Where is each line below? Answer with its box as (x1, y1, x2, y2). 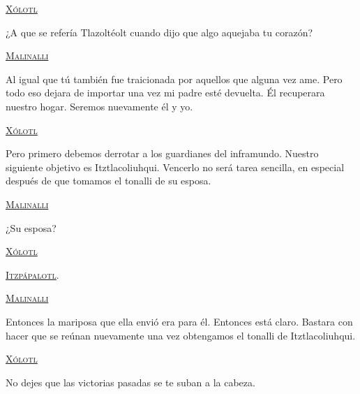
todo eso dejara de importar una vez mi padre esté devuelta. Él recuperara (6, 85, 325, 100)
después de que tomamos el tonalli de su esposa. (6, 173, 211, 188)
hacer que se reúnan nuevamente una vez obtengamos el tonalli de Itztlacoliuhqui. (6, 328, 356, 342)
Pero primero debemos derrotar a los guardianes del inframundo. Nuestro (6, 146, 319, 161)
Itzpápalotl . (6, 267, 59, 282)
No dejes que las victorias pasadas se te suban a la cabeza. (6, 374, 255, 389)
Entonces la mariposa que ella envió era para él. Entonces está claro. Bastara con (6, 314, 353, 328)
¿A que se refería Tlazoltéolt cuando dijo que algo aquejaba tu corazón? (6, 24, 313, 39)
